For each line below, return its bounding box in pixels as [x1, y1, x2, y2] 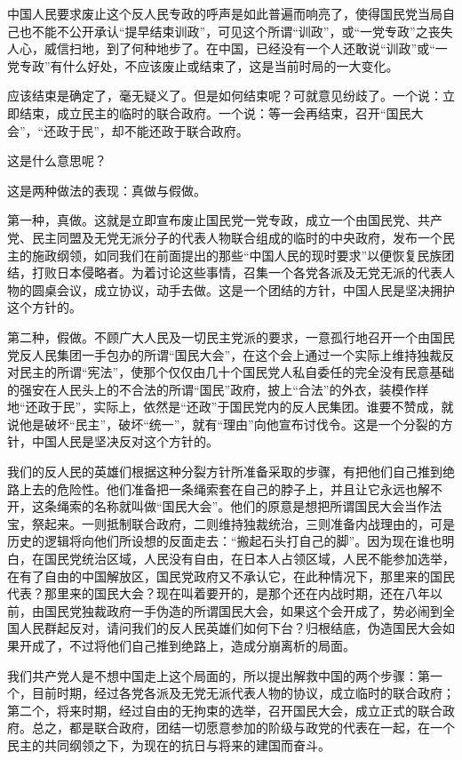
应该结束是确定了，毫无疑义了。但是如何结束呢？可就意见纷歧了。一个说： [7, 86, 442, 105]
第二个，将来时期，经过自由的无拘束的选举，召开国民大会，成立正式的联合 [7, 700, 442, 719]
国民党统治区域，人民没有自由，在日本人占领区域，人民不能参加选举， [44, 549, 455, 568]
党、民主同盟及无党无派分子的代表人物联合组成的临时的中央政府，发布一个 [7, 228, 442, 246]
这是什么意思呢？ [7, 151, 107, 170]
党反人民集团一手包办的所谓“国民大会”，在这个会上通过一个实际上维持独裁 [7, 345, 442, 364]
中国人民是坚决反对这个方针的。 [31, 432, 219, 451]
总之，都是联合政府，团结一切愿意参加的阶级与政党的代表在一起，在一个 [31, 718, 455, 737]
